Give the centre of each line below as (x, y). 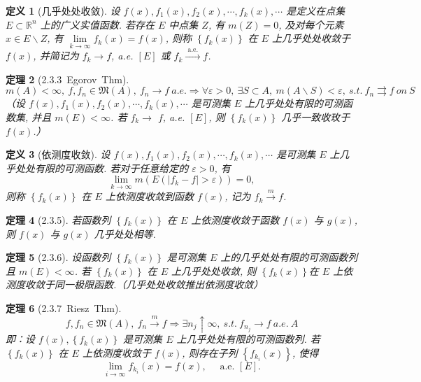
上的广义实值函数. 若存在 (97, 24)
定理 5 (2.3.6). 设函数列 (58, 257)
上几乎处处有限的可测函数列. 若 (248, 339)
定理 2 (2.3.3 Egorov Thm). (67, 79)
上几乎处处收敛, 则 (214, 270)
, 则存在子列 (210, 352)
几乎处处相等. (125, 233)
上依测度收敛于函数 (235, 219)
